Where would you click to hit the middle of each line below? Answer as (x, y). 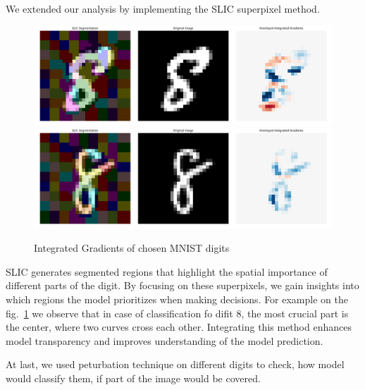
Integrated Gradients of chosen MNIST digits (132, 248)
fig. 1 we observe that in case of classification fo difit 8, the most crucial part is (177, 313)
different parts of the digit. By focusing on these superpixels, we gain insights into (182, 285)
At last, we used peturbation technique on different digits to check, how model (175, 364)
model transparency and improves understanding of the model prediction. (165, 340)
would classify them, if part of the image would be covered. (133, 378)
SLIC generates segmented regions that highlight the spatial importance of (167, 271)
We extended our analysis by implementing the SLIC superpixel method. (163, 8)
